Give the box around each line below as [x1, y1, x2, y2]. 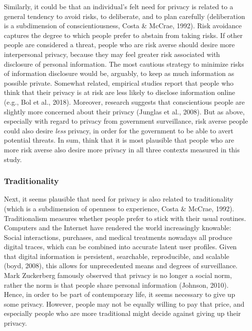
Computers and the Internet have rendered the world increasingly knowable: [4, 222, 232, 233]
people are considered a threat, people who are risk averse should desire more [4, 39, 235, 50]
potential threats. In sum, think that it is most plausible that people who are [4, 135, 234, 145]
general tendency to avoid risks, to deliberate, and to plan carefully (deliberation [4, 11, 245, 21]
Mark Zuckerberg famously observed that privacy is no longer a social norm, [4, 270, 232, 280]
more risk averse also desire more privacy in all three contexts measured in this [4, 144, 240, 154]
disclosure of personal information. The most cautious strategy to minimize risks [4, 58, 244, 69]
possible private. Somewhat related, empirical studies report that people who [4, 77, 234, 88]
